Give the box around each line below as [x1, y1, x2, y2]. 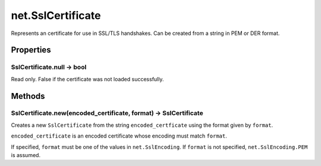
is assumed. [11, 152, 41, 159]
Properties [11, 45, 51, 55]
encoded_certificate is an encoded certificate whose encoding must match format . [11, 132, 227, 139]
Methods [11, 91, 45, 101]
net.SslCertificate [11, 9, 101, 22]
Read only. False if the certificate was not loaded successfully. [11, 75, 164, 82]
